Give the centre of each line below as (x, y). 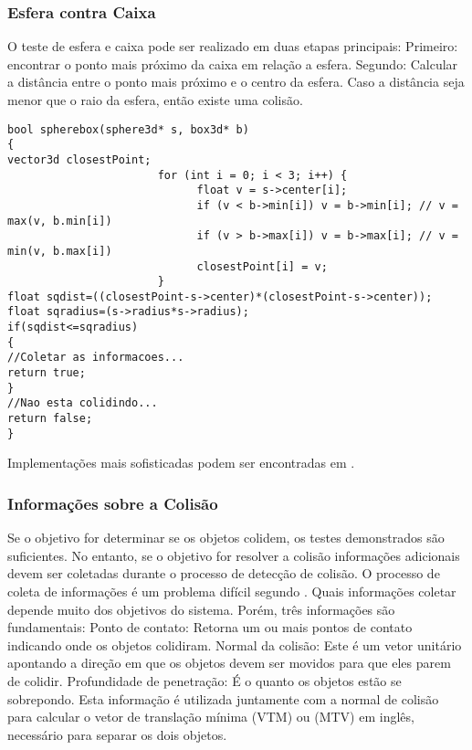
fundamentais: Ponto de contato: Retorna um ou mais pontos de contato (210, 627)
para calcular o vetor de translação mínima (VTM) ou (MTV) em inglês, (211, 717)
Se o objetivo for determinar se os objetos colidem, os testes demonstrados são (226, 538)
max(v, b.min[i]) (60, 221)
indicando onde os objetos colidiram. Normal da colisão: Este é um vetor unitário (235, 644)
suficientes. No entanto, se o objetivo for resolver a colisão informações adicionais (234, 555)
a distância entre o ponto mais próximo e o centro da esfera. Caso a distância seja (236, 82)
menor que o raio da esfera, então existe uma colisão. (155, 100)
